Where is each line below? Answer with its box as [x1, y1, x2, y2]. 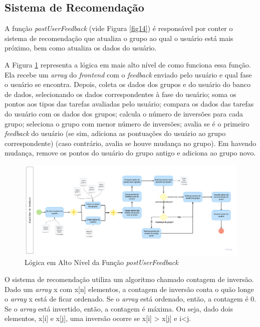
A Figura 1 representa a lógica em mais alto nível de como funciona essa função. [5, 59, 251, 69]
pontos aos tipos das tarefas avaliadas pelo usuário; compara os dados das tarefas [5, 98, 254, 109]
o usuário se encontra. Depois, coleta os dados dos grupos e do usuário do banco [5, 79, 250, 89]
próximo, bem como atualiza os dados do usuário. [5, 42, 157, 53]
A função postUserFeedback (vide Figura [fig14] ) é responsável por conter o [5, 23, 233, 33]
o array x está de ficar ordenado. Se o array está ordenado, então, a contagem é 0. [5, 293, 256, 304]
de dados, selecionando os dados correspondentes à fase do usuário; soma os [5, 88, 236, 99]
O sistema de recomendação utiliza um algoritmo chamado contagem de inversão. [5, 274, 254, 284]
